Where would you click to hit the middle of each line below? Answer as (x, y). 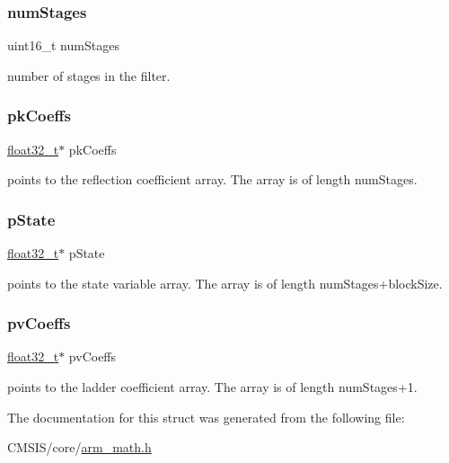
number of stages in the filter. (89, 75)
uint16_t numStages (63, 45)
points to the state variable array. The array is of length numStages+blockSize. (225, 283)
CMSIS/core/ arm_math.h (79, 447)
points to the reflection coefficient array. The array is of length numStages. (212, 179)
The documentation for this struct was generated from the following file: (206, 417)
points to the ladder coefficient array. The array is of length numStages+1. (212, 387)
